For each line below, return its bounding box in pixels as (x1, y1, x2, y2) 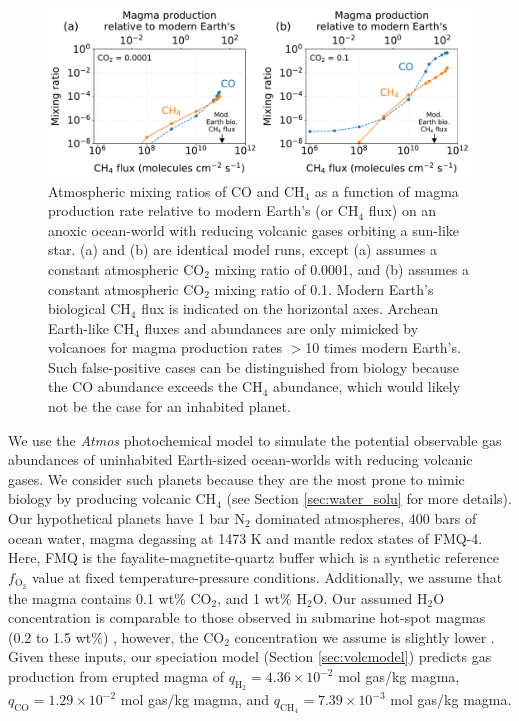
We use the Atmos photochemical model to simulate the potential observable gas (8, 429, 502, 450)
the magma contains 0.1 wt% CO (8, 587, 212, 608)
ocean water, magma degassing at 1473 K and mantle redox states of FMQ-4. (8, 527, 483, 548)
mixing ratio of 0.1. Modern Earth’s (214, 278, 434, 299)
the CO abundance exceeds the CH (48, 376, 263, 397)
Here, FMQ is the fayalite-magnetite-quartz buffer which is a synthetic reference (8, 547, 499, 568)
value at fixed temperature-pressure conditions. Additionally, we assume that (31, 566, 503, 587)
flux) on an (368, 200, 437, 221)
